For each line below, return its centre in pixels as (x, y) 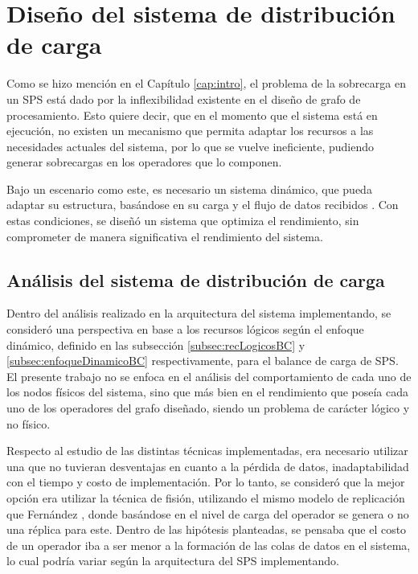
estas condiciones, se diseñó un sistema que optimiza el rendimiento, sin (183, 221)
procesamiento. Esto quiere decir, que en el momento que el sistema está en (192, 115)
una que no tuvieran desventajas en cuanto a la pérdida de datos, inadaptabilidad (208, 466)
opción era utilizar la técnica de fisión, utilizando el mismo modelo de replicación (206, 497)
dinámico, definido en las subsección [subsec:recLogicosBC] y (156, 344)
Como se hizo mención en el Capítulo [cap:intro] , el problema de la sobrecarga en (206, 83)
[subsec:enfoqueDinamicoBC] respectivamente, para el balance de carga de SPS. (203, 361)
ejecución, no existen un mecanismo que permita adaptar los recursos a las (190, 131)
